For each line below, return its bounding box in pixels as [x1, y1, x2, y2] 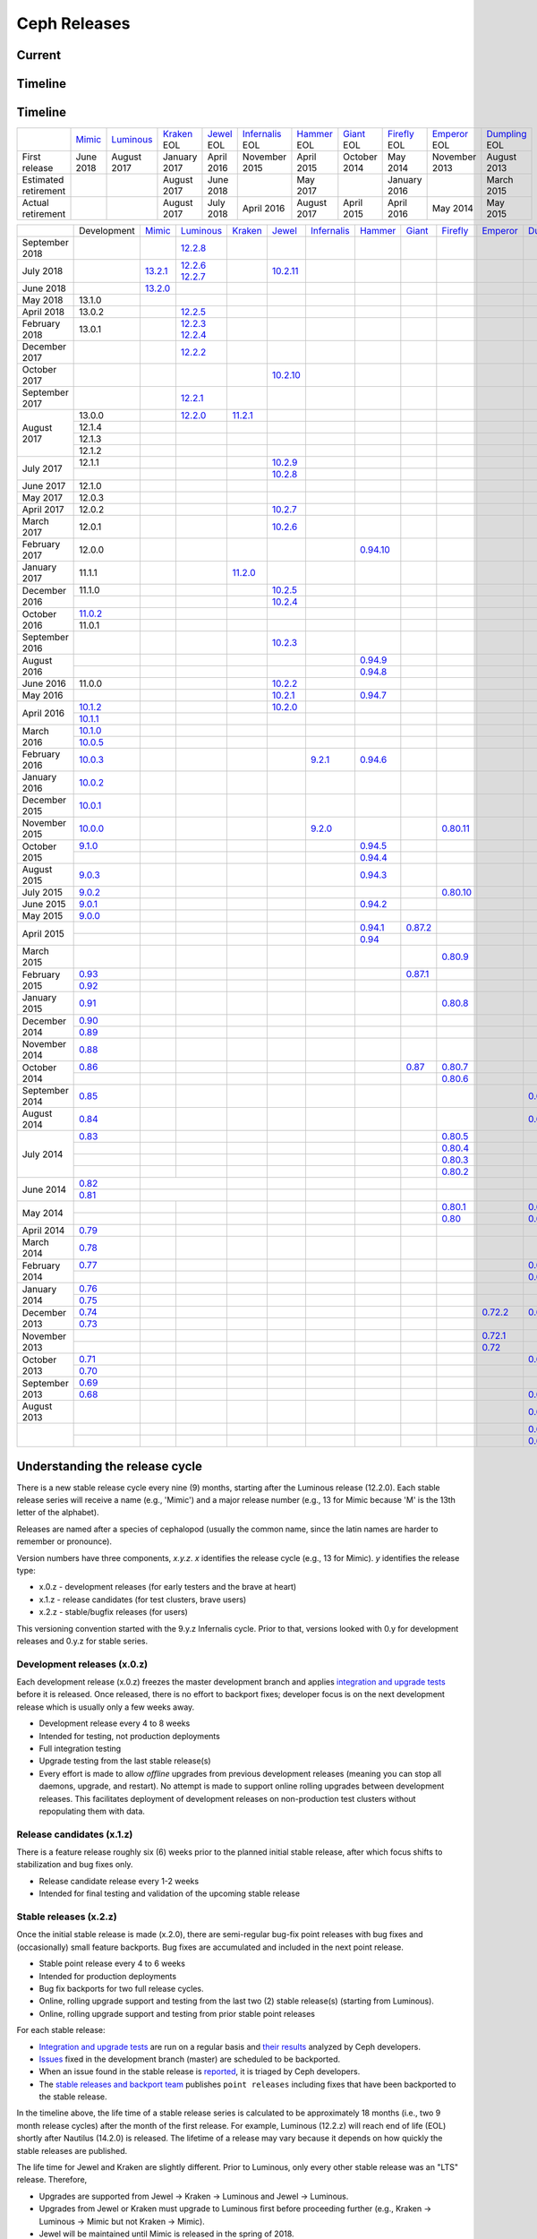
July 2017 [21, 462, 63, 475]
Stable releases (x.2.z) [16, 1910, 117, 1923]
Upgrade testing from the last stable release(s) [38, 1755, 211, 1766]
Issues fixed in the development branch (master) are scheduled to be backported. [38, 2054, 341, 2064]
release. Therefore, [16, 2175, 88, 2185]
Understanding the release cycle [16, 1458, 203, 1473]
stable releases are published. [16, 2145, 128, 2156]
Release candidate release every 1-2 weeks [38, 1875, 200, 1886]
